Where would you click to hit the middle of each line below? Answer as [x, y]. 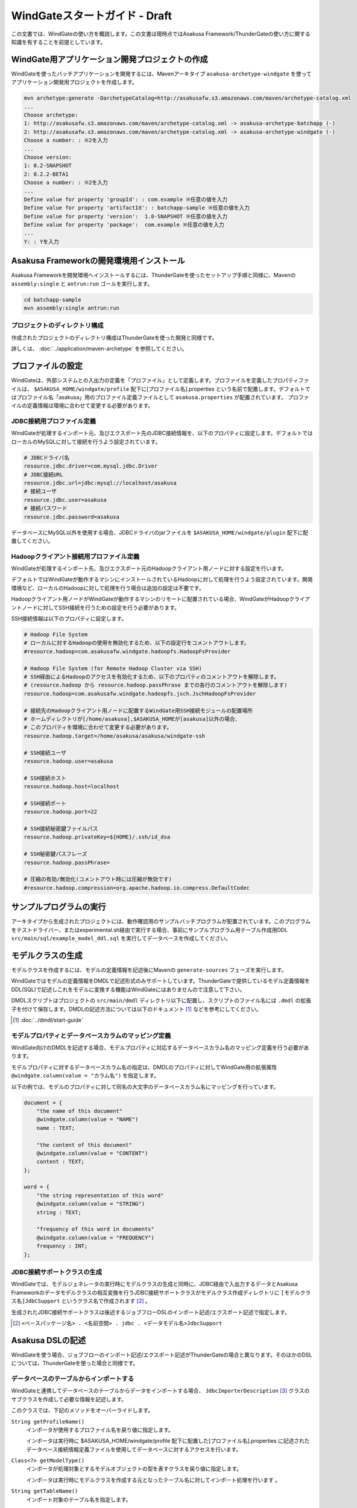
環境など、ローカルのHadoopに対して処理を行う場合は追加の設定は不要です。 [108, 588]
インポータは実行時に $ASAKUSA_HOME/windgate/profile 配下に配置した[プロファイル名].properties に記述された [168, 1441]
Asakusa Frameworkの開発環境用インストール [98, 261]
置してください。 [32, 540]
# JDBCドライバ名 [46, 458]
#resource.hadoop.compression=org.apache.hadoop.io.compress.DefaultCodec [137, 888]
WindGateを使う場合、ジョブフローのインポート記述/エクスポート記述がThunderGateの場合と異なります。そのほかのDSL [162, 1355]
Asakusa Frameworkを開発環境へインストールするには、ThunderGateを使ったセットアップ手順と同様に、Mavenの [153, 275]
